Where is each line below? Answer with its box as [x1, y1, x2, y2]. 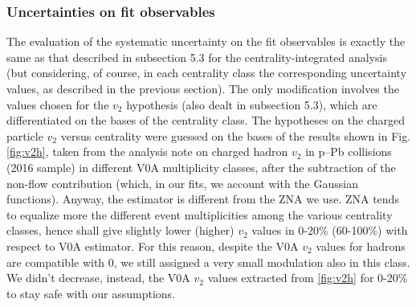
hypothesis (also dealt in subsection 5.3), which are [126, 96, 377, 113]
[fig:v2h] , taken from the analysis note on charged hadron [6, 143, 288, 160]
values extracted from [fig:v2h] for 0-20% [207, 269, 408, 286]
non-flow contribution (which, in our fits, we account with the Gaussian [6, 174, 358, 191]
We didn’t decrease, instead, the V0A [6, 269, 190, 286]
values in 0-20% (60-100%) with [251, 222, 408, 239]
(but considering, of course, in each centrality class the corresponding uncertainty [6, 64, 407, 81]
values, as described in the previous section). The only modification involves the [6, 80, 399, 96]
